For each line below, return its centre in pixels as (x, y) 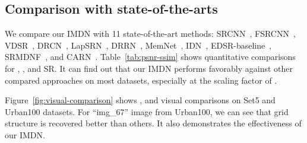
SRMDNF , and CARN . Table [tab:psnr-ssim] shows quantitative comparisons (150, 57)
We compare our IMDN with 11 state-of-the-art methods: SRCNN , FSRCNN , (150, 34)
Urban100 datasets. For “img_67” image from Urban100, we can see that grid (147, 111)
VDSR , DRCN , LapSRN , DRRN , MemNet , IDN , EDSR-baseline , (138, 45)
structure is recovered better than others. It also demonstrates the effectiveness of (153, 123)
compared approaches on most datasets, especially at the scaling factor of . (141, 80)
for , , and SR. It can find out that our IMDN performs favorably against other (149, 68)
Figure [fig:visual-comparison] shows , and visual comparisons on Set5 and (140, 100)
